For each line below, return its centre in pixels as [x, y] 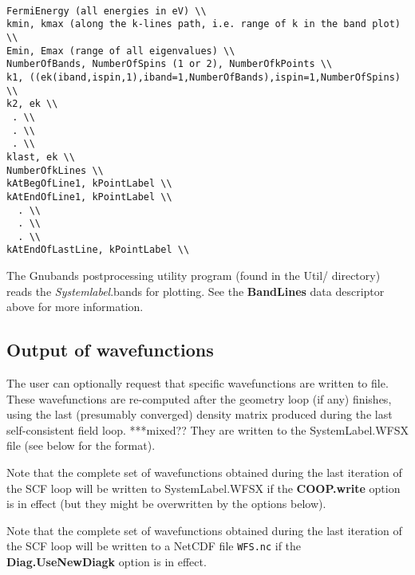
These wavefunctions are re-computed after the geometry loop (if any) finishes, [199, 398]
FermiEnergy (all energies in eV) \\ [107, 11]
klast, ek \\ [41, 157]
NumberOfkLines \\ [55, 170]
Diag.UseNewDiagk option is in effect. [107, 562]
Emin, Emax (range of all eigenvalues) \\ [121, 51]
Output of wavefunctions [110, 350]
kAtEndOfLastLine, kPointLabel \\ [98, 250]
